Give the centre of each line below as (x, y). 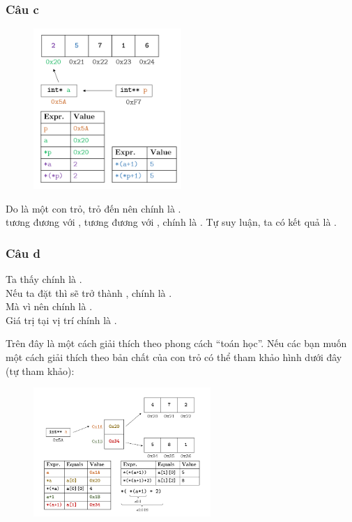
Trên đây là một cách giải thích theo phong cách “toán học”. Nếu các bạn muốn (176, 343)
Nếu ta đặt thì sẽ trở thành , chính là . (89, 292)
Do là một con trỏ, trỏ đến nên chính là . (93, 208)
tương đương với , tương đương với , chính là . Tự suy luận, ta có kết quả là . (171, 222)
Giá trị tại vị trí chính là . (61, 320)
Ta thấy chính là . (44, 279)
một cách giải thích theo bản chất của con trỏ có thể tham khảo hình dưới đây (174, 357)
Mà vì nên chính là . (49, 306)
